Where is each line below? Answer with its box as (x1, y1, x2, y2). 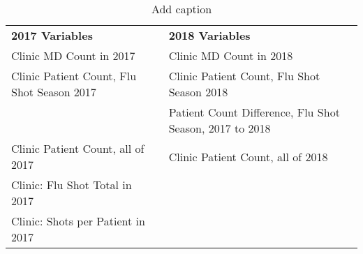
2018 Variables (168, 27, 251, 43)
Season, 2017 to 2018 (168, 120, 271, 136)
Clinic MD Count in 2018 (168, 47, 293, 63)
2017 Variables (11, 27, 93, 43)
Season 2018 (168, 84, 228, 100)
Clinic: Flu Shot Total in (11, 177, 132, 193)
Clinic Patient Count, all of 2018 (168, 148, 328, 165)
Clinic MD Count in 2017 (11, 47, 135, 63)
